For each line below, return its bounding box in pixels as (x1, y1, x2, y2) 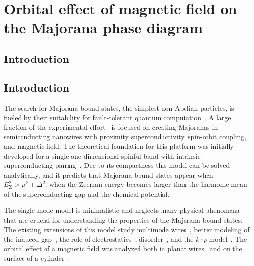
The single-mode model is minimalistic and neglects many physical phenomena (4, 205, 240, 215)
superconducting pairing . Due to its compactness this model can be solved (4, 160, 230, 170)
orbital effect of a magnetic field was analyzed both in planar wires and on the (4, 243, 242, 253)
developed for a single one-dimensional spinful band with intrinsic (4, 150, 201, 161)
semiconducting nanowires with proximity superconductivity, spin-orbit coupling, (4, 131, 247, 142)
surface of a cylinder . (4, 253, 70, 263)
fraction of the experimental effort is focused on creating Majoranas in (4, 122, 218, 132)
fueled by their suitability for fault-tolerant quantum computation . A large (4, 112, 231, 123)
